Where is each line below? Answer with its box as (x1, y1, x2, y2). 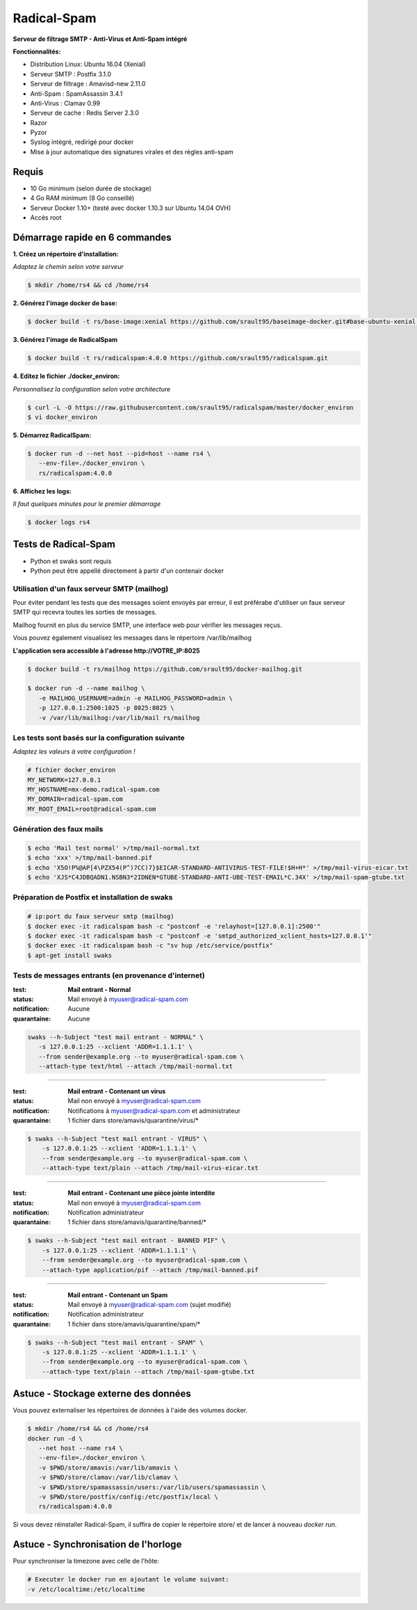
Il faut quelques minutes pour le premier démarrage (13, 500, 161, 508)
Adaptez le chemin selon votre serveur (13, 263, 124, 271)
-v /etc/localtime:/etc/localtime (27, 1585, 145, 1593)
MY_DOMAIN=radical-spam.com (27, 795, 123, 803)
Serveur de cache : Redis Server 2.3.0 (30, 108, 139, 117)
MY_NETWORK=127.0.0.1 (27, 776, 101, 783)
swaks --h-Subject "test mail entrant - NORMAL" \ (27, 1033, 204, 1041)
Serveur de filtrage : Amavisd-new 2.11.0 (30, 80, 146, 88)
